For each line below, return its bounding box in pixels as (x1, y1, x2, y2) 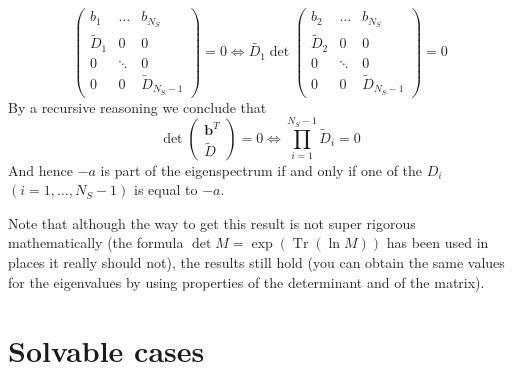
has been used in (386, 232, 489, 253)
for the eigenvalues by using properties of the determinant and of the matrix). (8, 271, 485, 292)
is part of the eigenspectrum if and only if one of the (100, 159, 423, 180)
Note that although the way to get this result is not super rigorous (8, 212, 416, 233)
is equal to (133, 179, 198, 200)
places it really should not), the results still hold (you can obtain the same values (8, 251, 505, 272)
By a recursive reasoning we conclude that (8, 96, 267, 117)
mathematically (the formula (8, 232, 184, 253)
